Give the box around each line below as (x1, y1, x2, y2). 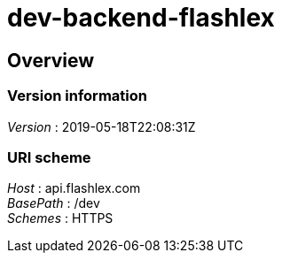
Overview (7, 49, 95, 72)
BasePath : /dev (7, 195, 100, 211)
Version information (7, 87, 147, 105)
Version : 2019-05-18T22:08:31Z (7, 119, 196, 134)
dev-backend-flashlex (7, 3, 275, 33)
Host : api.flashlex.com (7, 180, 141, 196)
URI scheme (7, 148, 91, 166)
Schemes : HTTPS (7, 210, 114, 226)
